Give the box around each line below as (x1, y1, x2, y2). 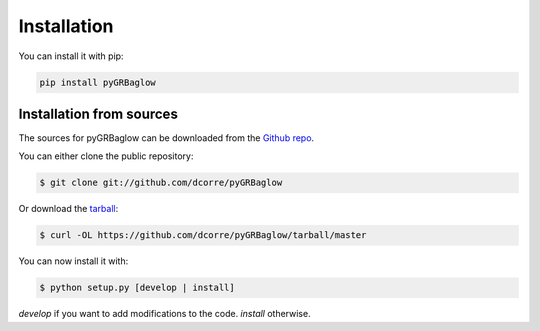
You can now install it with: (18, 255, 129, 267)
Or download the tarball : (18, 203, 119, 215)
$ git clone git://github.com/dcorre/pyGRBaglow (39, 177, 283, 189)
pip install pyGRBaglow (39, 76, 157, 88)
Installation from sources (18, 105, 179, 122)
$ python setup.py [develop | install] (39, 282, 235, 294)
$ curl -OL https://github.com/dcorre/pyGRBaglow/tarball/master (39, 230, 367, 241)
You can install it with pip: (18, 50, 124, 62)
